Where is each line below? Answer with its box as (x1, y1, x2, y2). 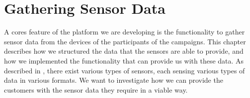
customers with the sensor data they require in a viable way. (4, 84, 188, 95)
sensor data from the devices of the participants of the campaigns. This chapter (4, 36, 246, 46)
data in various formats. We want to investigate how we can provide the (4, 75, 223, 85)
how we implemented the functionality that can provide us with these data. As (4, 55, 244, 65)
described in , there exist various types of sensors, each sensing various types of (4, 65, 245, 75)
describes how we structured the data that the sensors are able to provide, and (4, 46, 244, 56)
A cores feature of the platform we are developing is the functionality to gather (4, 27, 245, 37)
